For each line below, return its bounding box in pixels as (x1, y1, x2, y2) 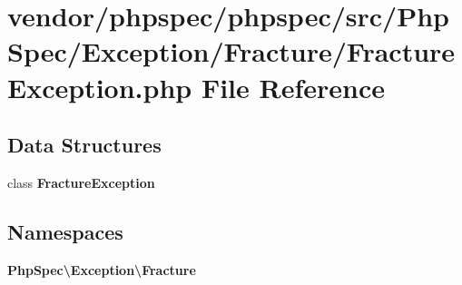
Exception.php (7, 68, 192, 105)
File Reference (201, 68, 385, 105)
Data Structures (7, 131, 162, 159)
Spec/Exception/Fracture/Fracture (7, 33, 456, 70)
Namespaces (7, 217, 123, 245)
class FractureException (7, 172, 155, 192)
